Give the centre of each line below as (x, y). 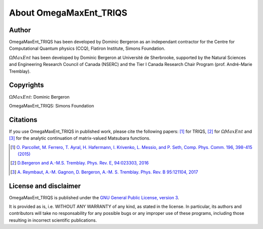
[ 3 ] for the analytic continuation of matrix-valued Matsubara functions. (80, 138)
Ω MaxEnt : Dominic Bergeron (39, 97)
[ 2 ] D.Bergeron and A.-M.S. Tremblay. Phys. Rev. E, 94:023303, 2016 (80, 163)
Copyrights (26, 85)
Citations (23, 120)
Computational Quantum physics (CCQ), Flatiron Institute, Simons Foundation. (87, 48)
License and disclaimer (45, 186)
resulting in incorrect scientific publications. (53, 220)
